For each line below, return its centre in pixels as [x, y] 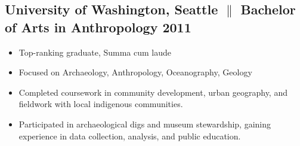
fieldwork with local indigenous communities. [101, 104]
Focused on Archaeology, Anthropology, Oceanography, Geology [135, 72]
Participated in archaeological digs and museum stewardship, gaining [145, 124]
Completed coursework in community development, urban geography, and [153, 92]
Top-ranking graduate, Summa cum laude [95, 52]
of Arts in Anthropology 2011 [98, 27]
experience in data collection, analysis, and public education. [130, 136]
